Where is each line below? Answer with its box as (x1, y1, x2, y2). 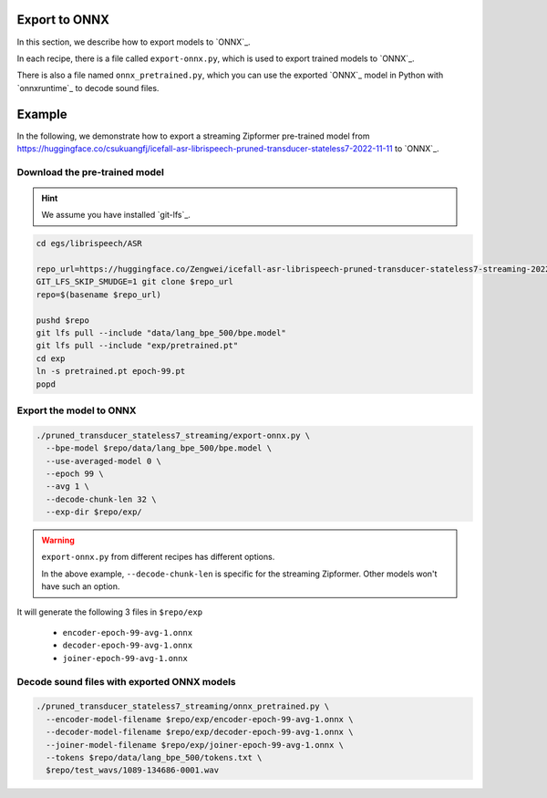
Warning (41, 534, 75, 546)
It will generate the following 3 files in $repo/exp (16, 606, 203, 617)
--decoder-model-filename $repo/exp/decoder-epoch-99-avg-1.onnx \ (46, 727, 354, 738)
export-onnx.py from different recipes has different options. (41, 552, 275, 563)
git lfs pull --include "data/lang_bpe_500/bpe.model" (36, 328, 286, 338)
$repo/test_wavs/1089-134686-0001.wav (46, 765, 219, 775)
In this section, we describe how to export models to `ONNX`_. (16, 36, 251, 47)
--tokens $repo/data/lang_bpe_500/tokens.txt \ (46, 752, 263, 762)
